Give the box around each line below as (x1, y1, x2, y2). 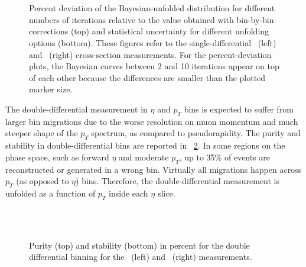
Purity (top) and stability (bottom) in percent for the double (29, 239, 250, 251)
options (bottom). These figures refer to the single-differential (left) (29, 36, 276, 49)
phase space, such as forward (5, 150, 109, 163)
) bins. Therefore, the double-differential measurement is (76, 175, 280, 187)
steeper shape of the (5, 127, 78, 139)
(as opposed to (16, 175, 69, 187)
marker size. (29, 83, 73, 95)
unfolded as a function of (5, 186, 96, 199)
